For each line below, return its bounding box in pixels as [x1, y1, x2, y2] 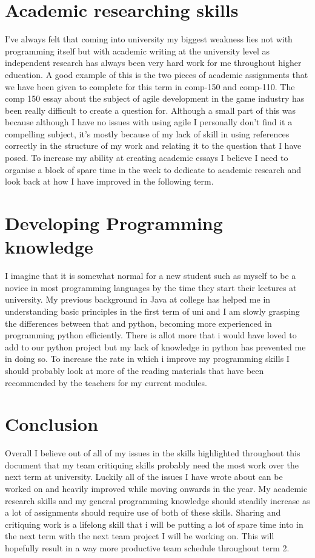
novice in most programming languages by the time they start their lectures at [5, 281, 297, 294]
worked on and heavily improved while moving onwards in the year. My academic [5, 482, 308, 494]
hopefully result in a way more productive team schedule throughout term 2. [5, 541, 290, 554]
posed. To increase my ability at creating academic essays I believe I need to [5, 151, 288, 164]
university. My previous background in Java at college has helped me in [5, 293, 271, 306]
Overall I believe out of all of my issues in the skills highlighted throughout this [5, 447, 300, 459]
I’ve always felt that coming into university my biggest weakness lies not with [5, 33, 293, 45]
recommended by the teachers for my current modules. [5, 376, 207, 389]
